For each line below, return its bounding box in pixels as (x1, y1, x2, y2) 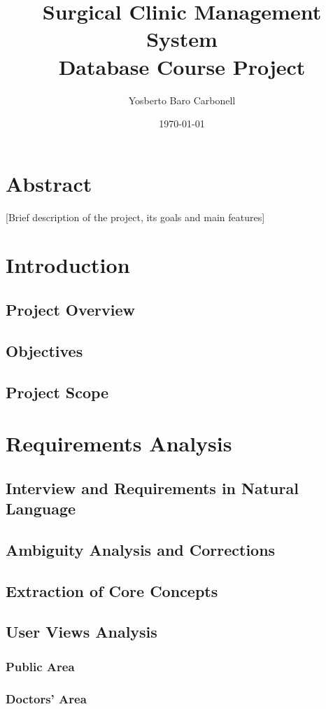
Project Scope (6, 381, 109, 402)
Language (6, 498, 76, 519)
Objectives (6, 339, 83, 361)
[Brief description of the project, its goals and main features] (6, 209, 265, 224)
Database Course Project (58, 52, 306, 80)
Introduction (6, 251, 130, 279)
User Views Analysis (6, 621, 157, 643)
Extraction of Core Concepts (6, 580, 218, 601)
